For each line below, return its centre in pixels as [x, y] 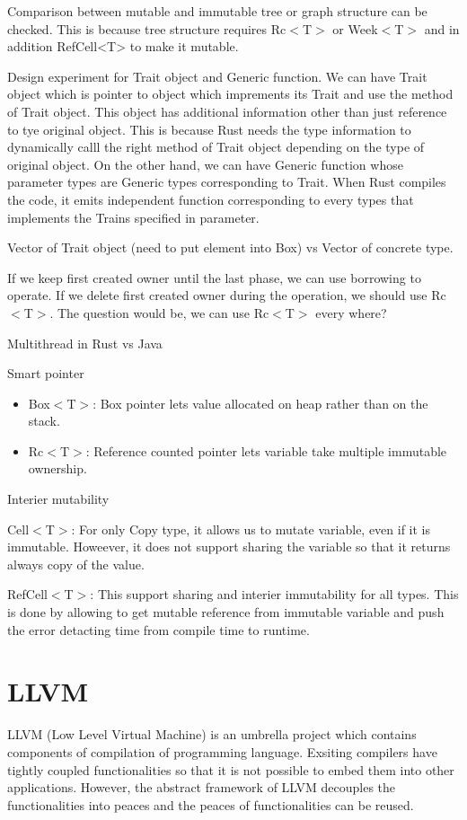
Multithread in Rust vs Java [85, 343]
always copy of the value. [76, 564]
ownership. [57, 468]
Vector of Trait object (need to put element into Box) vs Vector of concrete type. [230, 247]
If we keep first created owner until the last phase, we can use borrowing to [214, 277]
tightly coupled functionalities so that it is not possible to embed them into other [231, 769]
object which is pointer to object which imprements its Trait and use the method [230, 94]
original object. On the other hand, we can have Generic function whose [205, 164]
